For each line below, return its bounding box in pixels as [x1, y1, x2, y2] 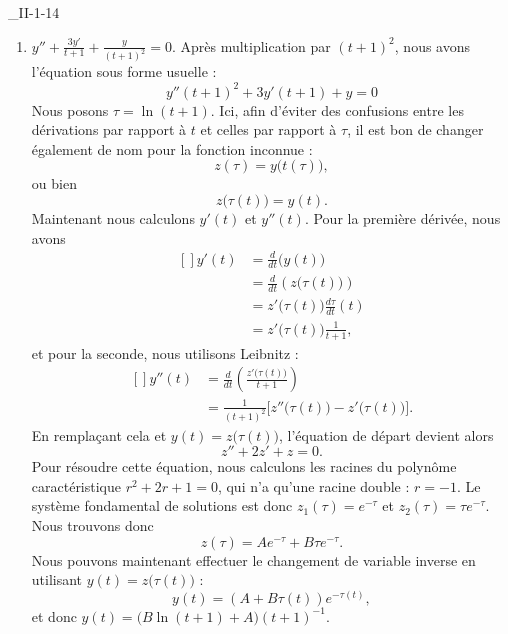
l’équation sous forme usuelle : [31, 61, 217, 82]
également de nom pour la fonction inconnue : [31, 138, 313, 159]
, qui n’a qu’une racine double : [217, 475, 410, 496]
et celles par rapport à [200, 119, 337, 140]
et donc [31, 605, 77, 626]
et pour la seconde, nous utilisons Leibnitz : [31, 342, 299, 363]
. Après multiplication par [171, 35, 331, 56]
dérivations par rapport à [31, 119, 187, 140]
